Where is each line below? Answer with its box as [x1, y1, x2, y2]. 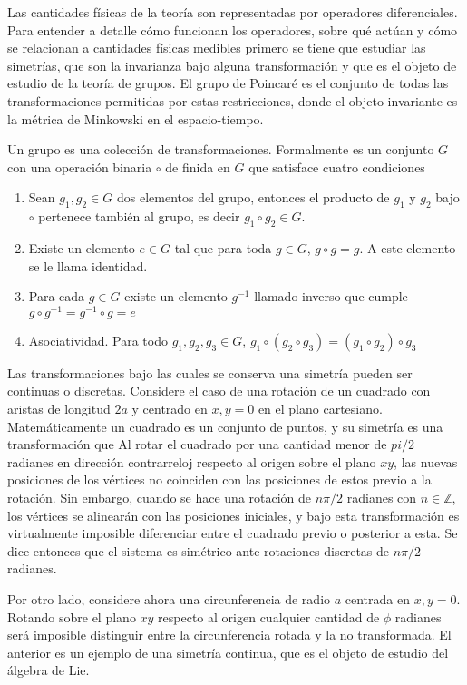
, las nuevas [394, 452, 458, 471]
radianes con [346, 487, 417, 506]
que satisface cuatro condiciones [248, 157, 425, 176]
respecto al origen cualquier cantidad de [158, 607, 380, 626]
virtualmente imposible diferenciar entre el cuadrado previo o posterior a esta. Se [7, 524, 458, 543]
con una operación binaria [7, 157, 152, 176]
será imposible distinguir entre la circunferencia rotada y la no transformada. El [7, 625, 452, 644]
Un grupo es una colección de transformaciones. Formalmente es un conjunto [7, 140, 434, 159]
